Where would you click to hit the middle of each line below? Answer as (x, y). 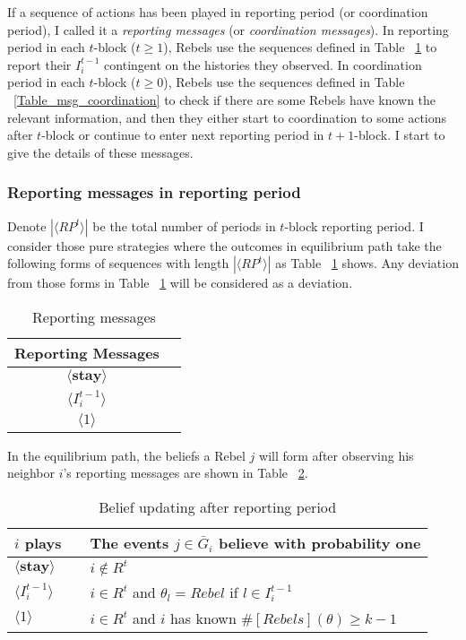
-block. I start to (400, 135)
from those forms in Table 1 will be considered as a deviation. (180, 283)
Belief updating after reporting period (218, 506)
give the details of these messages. (100, 152)
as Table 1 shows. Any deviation (367, 263)
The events (129, 542)
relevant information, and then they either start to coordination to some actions (227, 117)
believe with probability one (319, 542)
